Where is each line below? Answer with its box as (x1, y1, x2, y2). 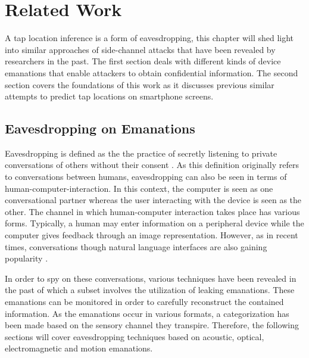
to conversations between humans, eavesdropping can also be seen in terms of (5, 170, 287, 183)
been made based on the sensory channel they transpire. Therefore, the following (5, 319, 299, 331)
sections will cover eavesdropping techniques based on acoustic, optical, (5, 330, 264, 343)
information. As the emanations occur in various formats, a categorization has (5, 307, 289, 319)
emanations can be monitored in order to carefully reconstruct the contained (5, 295, 284, 308)
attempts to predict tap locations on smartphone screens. (5, 90, 214, 102)
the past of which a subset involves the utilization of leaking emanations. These (5, 284, 295, 296)
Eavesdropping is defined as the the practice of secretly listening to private (5, 147, 277, 159)
